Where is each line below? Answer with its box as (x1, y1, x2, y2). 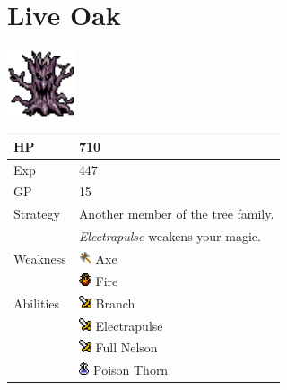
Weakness (13, 249, 66, 268)
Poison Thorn (92, 360, 169, 379)
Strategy (13, 204, 60, 223)
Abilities (13, 293, 60, 312)
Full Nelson (95, 338, 158, 357)
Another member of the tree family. (78, 204, 274, 223)
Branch (95, 293, 135, 312)
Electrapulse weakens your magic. (78, 227, 261, 246)
